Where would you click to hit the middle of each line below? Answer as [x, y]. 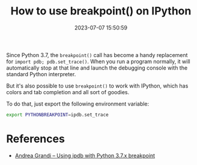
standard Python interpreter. [41, 74]
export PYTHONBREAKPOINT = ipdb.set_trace [58, 115]
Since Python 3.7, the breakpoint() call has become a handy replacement [97, 55]
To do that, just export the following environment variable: [78, 104]
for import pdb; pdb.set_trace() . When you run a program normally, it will [98, 61]
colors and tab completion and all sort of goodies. [68, 92]
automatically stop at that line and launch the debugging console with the [97, 68]
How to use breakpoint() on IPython [101, 11]
